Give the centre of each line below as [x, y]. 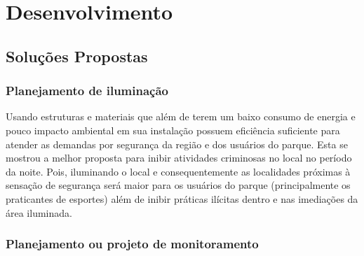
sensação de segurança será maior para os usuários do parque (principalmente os [178, 185]
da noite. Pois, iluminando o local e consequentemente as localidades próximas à [178, 171]
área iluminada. [39, 212]
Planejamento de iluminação [87, 91]
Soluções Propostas [77, 56]
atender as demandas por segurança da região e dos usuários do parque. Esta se [177, 144]
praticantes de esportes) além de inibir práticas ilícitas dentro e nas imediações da [182, 198]
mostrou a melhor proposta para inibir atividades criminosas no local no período [179, 158]
